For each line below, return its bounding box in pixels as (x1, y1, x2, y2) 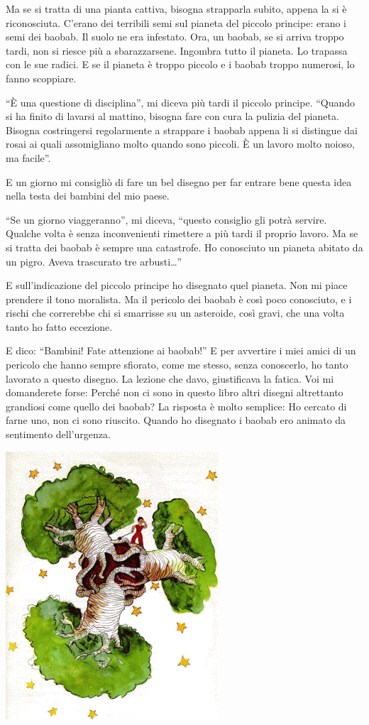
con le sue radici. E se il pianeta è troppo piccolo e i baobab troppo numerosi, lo (6, 57, 355, 72)
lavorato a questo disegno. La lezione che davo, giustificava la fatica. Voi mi (6, 371, 334, 386)
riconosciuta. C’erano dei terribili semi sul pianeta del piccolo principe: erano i (6, 15, 346, 30)
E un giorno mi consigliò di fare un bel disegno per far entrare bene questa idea (6, 174, 352, 189)
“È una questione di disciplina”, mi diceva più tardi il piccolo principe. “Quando (6, 94, 356, 109)
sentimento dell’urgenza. (6, 427, 111, 442)
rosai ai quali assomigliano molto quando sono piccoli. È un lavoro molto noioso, (6, 136, 355, 151)
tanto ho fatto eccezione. (6, 319, 113, 334)
